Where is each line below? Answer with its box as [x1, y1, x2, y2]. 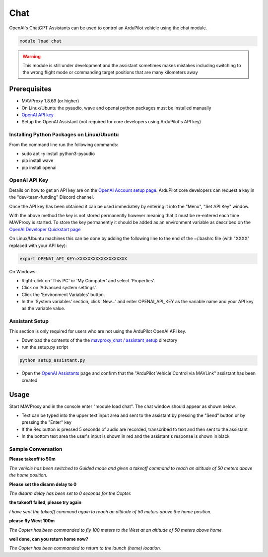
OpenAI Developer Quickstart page [9, 226, 81, 232]
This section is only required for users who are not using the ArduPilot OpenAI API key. [9, 328, 186, 334]
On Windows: [9, 268, 37, 274]
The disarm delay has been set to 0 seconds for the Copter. [9, 490, 132, 496]
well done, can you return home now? [9, 536, 89, 542]
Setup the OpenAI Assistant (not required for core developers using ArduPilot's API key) [21, 119, 201, 125]
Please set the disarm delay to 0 [9, 481, 77, 487]
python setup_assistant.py [19, 358, 85, 363]
